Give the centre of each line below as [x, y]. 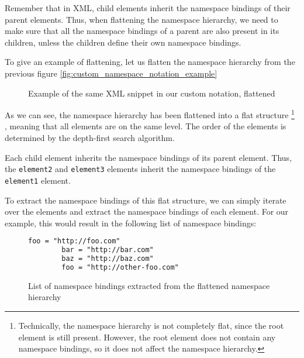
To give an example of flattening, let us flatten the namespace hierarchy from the [150, 62]
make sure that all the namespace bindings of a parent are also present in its [142, 31]
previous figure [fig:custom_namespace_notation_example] [111, 73]
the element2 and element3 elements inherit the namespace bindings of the [140, 169]
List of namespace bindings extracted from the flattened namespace [149, 285]
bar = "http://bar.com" [108, 250]
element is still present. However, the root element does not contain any [147, 337]
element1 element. [38, 180]
